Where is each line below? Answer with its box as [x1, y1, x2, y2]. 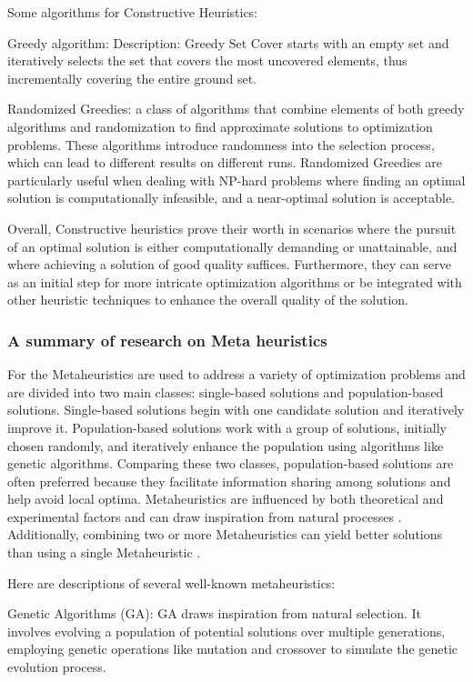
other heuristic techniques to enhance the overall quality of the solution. [7, 290, 408, 309]
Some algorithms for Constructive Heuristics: [7, 3, 258, 21]
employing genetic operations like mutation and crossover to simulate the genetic [7, 639, 458, 658]
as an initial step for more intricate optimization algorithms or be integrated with [7, 272, 462, 291]
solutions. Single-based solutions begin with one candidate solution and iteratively [7, 400, 465, 419]
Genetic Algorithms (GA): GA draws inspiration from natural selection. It [7, 604, 422, 623]
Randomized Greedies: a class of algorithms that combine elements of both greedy [7, 99, 465, 118]
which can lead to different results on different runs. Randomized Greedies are [7, 153, 442, 172]
